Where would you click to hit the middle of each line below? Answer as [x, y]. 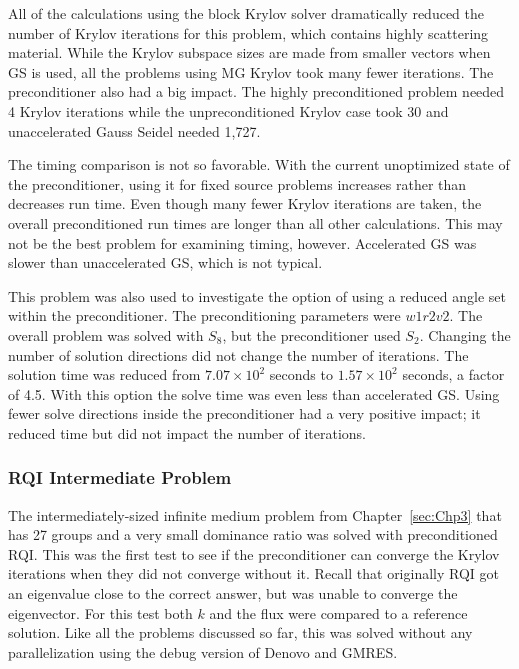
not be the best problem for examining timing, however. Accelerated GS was [242, 242]
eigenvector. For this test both [100, 612]
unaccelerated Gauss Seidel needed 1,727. [134, 130]
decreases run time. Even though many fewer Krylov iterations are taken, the [245, 203]
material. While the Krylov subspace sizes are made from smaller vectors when [249, 52]
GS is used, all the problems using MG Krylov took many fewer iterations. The [251, 71]
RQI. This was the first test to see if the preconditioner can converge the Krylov [254, 553]
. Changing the [465, 334]
